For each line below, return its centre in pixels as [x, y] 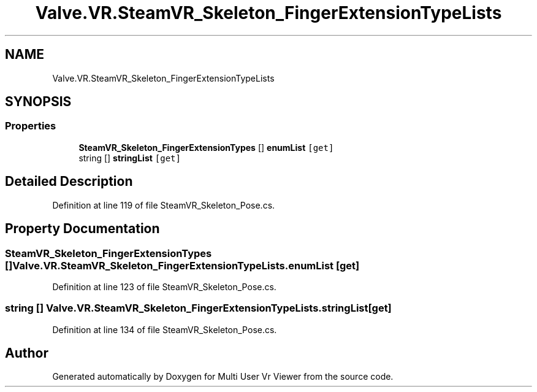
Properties [31, 126]
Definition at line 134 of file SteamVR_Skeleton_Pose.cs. [165, 329]
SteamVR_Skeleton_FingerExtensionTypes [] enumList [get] [206, 147]
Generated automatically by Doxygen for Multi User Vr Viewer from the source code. [223, 377]
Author [27, 353]
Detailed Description [69, 182]
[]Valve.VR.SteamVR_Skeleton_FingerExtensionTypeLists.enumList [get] [182, 265]
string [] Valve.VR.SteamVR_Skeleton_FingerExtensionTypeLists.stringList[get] [198, 308]
